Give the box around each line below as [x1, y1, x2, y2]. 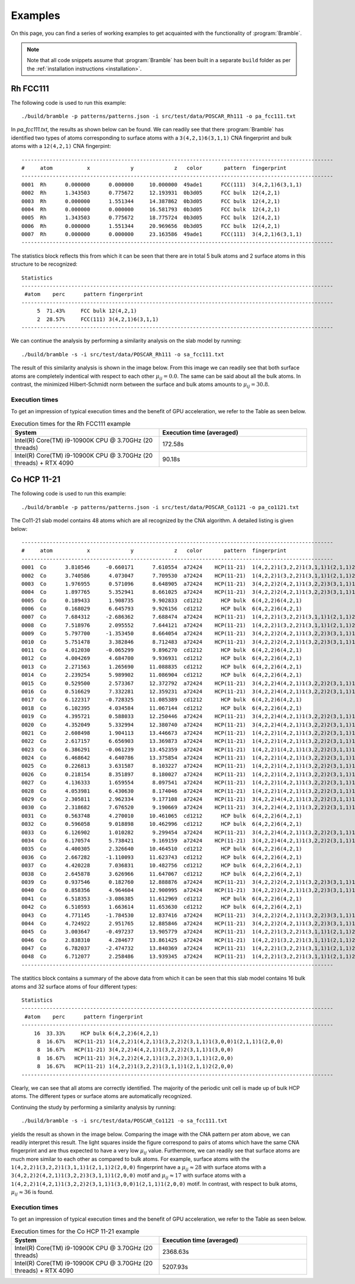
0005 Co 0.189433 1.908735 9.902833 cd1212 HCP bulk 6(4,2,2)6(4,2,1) [21, 597, 302, 604]
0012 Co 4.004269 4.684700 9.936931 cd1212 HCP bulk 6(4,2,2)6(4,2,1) [21, 655, 302, 662]
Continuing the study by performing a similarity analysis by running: [11, 1103, 176, 1111]
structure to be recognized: [11, 260, 78, 268]
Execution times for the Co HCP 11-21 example [11, 1227, 140, 1235]
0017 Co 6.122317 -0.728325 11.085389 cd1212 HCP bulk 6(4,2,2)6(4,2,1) [21, 696, 302, 703]
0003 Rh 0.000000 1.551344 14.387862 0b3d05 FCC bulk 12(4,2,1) [21, 198, 280, 204]
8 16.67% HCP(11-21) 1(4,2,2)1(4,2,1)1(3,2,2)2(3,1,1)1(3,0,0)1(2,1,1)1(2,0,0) [37, 1038, 284, 1045]
